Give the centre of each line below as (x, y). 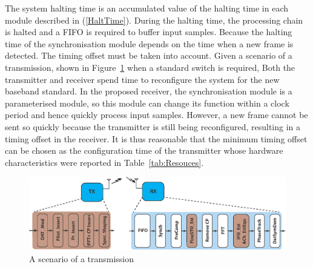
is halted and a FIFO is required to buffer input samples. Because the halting (149, 32)
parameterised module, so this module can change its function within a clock (147, 103)
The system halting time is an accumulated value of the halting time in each (147, 8)
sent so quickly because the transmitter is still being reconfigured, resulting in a (153, 126)
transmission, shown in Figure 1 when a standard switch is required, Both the (150, 67)
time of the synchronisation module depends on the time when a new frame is (149, 43)
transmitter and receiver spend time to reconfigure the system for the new (142, 79)
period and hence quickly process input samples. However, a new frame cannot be (156, 115)
